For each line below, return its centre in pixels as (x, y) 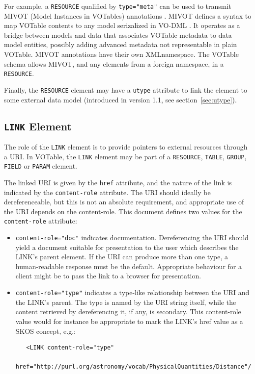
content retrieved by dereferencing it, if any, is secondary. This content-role (128, 312)
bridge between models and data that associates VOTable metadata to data (118, 35)
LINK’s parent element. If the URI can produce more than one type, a (122, 257)
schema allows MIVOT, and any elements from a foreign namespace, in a (114, 63)
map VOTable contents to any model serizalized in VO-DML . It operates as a (122, 25)
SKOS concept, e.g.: (45, 331)
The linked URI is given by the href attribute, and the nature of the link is (118, 182)
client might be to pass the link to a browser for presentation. (108, 276)
